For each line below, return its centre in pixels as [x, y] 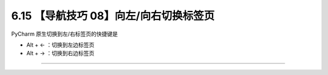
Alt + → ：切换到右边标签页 [60, 53]
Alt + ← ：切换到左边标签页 [60, 45]
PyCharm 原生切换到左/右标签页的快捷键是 [64, 34]
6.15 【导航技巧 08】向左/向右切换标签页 [113, 16]
